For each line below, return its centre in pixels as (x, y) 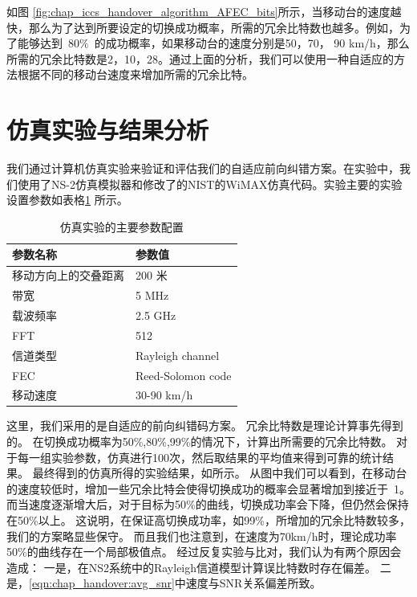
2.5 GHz (156, 315)
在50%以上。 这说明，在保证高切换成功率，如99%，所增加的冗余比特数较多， (208, 520)
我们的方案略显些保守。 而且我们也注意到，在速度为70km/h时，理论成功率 (202, 536)
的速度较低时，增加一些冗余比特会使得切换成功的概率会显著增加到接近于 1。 (208, 488)
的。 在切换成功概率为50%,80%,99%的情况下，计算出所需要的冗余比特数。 (200, 442)
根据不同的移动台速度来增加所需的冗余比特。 (135, 74)
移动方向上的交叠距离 (68, 275)
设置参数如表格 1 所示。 (67, 200)
